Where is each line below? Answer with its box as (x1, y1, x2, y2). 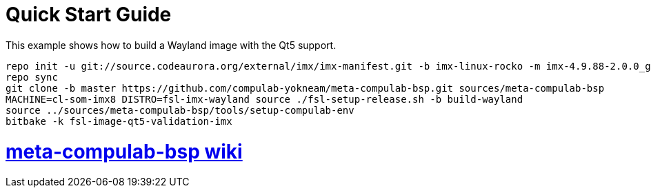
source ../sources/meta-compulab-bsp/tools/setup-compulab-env (6, 104, 354, 116)
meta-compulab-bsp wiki (6, 139, 243, 163)
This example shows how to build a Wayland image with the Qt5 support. (6, 39, 337, 51)
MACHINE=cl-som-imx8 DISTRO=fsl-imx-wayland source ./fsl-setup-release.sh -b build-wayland (6, 93, 523, 105)
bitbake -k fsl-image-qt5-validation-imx (6, 115, 232, 127)
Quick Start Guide (6, 3, 172, 26)
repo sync (6, 71, 58, 83)
